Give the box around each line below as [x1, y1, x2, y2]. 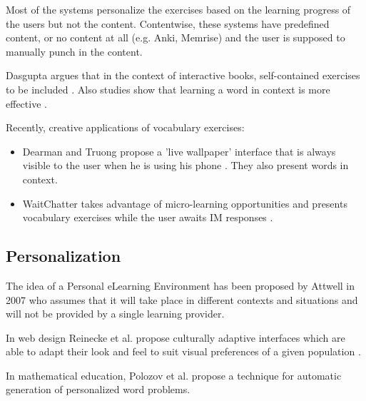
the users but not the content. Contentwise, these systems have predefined [6, 16, 330, 31]
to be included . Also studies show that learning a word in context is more [6, 81, 330, 96]
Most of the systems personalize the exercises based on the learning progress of [6, 2, 351, 16]
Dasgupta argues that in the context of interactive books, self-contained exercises [6, 68, 360, 83]
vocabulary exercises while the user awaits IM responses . [22, 210, 273, 225]
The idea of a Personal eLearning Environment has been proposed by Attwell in [6, 278, 355, 293]
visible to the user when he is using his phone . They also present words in [22, 158, 349, 173]
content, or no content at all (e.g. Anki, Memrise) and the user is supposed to [6, 30, 345, 45]
